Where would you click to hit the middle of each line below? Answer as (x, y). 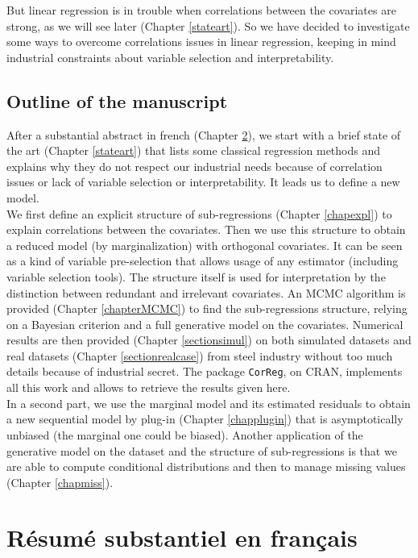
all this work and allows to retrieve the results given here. (149, 387)
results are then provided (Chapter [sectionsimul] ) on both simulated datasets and (209, 340)
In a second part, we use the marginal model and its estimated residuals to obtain (209, 403)
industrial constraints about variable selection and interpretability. (170, 57)
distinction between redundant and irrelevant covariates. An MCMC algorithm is (206, 292)
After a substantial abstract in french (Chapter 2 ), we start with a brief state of (204, 134)
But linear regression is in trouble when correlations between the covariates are (201, 10)
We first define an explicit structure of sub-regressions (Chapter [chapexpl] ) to (199, 213)
